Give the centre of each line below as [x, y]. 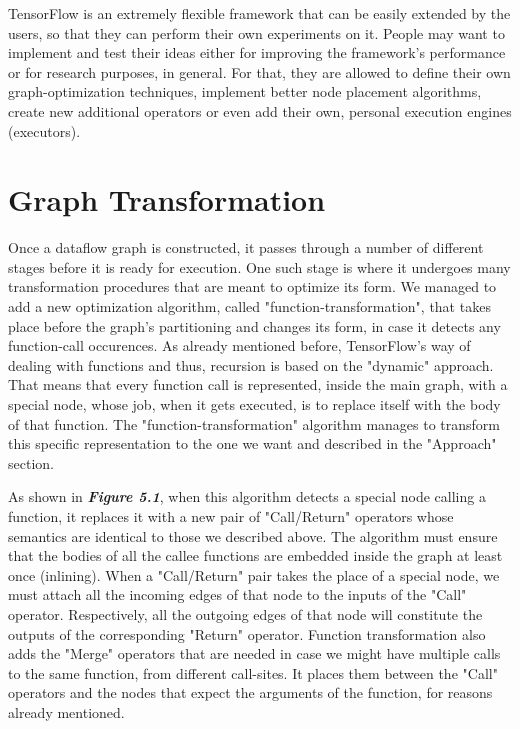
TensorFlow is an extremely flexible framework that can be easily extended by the [259, 13]
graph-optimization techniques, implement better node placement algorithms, [245, 91]
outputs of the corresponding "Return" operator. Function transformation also [247, 633]
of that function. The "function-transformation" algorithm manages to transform [254, 423]
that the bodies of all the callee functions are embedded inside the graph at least [255, 555]
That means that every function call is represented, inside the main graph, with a [258, 384]
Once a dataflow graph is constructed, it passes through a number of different [246, 247]
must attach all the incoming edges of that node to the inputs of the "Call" [237, 594]
